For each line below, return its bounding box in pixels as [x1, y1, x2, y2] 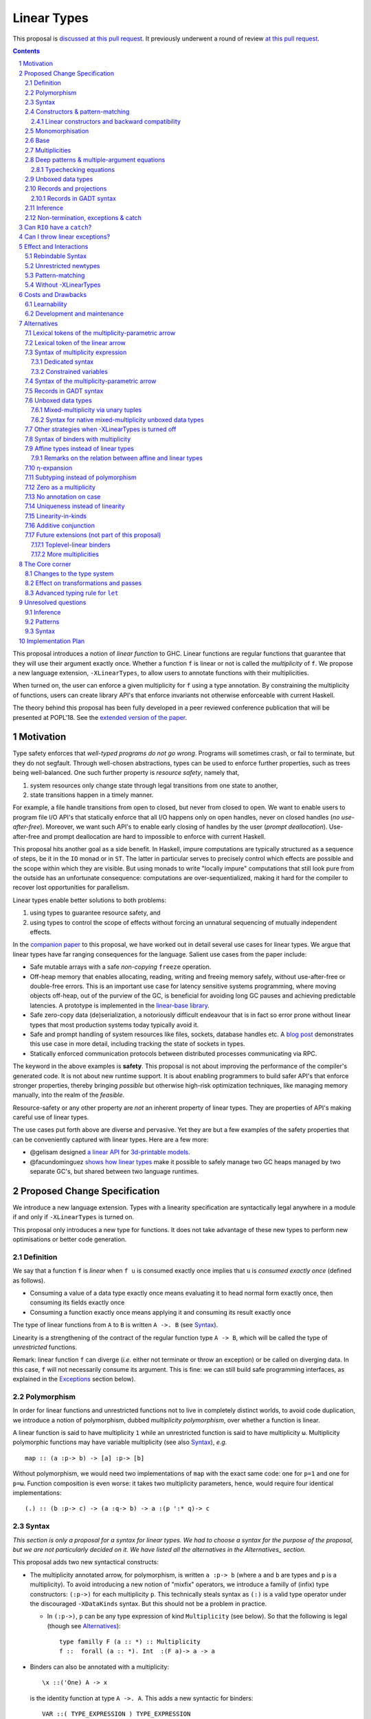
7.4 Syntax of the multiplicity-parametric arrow [25, 377, 157, 385]
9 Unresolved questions [19, 598, 87, 606]
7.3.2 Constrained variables [31, 367, 108, 375]
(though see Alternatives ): [47, 1621, 121, 1630]
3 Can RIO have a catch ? [19, 223, 92, 231]
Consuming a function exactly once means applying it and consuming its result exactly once [30, 1308, 291, 1316]
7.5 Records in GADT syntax [25, 386, 104, 395]
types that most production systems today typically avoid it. [30, 1020, 199, 1029]
